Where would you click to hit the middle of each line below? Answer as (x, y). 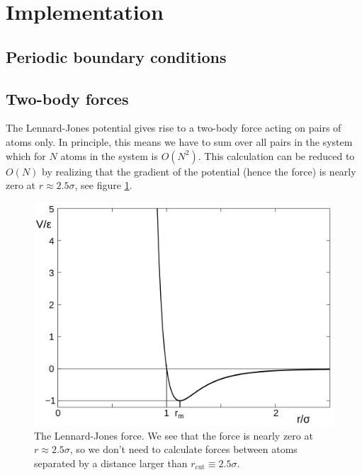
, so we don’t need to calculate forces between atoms (183, 449)
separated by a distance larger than (111, 463)
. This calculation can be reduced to (276, 155)
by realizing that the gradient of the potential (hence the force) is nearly (199, 171)
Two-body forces (67, 98)
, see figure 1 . (103, 185)
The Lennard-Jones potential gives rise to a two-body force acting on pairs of (174, 128)
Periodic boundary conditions (116, 56)
